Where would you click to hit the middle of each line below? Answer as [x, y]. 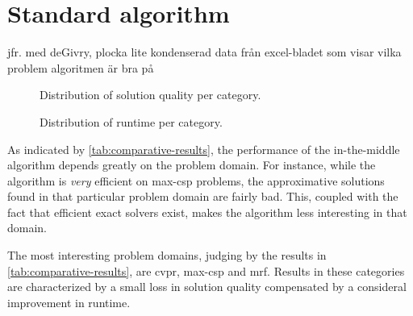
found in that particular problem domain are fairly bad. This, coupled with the [203, 196]
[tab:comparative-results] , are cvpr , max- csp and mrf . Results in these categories [206, 270]
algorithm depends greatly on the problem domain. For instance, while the [192, 165]
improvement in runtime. [69, 302]
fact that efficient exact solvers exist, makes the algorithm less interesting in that [207, 212]
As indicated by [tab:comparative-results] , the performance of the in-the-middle [204, 149]
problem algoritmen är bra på [81, 67]
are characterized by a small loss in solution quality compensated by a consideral [207, 287]
